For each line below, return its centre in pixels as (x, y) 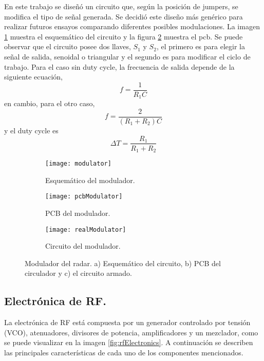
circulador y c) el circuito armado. (78, 273)
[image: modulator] (78, 164)
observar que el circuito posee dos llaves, (68, 46)
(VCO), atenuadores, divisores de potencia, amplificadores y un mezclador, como (131, 332)
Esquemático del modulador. (90, 180)
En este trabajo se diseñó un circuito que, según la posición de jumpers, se (121, 6)
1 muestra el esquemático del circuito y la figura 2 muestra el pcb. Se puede (124, 36)
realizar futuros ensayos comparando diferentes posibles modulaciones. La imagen (132, 26)
